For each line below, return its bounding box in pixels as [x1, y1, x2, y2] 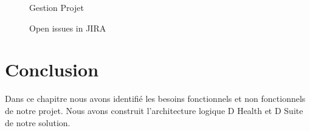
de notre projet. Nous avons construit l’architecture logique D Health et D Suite [5, 104, 303, 116]
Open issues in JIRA [29, 21, 106, 34]
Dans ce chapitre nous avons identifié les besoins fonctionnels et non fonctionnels [5, 92, 306, 105]
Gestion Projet [29, 1, 84, 13]
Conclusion [5, 57, 99, 82]
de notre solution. [5, 116, 71, 129]
